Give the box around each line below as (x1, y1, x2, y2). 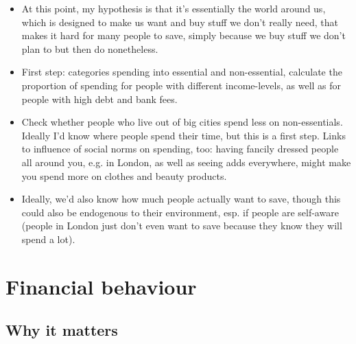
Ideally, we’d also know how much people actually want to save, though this (21, 192, 341, 206)
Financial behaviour (5, 272, 197, 300)
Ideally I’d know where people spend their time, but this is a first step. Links (21, 128, 346, 142)
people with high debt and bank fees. (21, 91, 178, 106)
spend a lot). (21, 231, 75, 246)
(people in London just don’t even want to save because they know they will (21, 218, 342, 233)
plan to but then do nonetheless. (21, 41, 158, 56)
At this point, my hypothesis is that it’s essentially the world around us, (21, 1, 326, 15)
